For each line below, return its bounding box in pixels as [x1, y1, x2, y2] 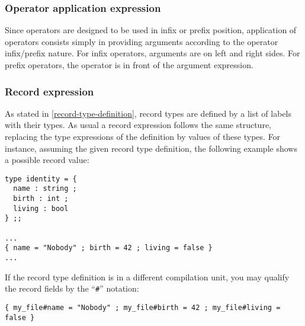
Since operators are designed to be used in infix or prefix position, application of [5, 24, 297, 36]
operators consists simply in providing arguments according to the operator [5, 35, 278, 47]
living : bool [13, 204, 69, 213]
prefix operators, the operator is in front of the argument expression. [5, 59, 253, 71]
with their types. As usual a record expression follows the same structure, [5, 119, 271, 131]
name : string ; [13, 184, 77, 193]
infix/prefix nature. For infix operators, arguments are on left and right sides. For [5, 47, 300, 59]
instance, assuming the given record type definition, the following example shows [5, 142, 297, 154]
